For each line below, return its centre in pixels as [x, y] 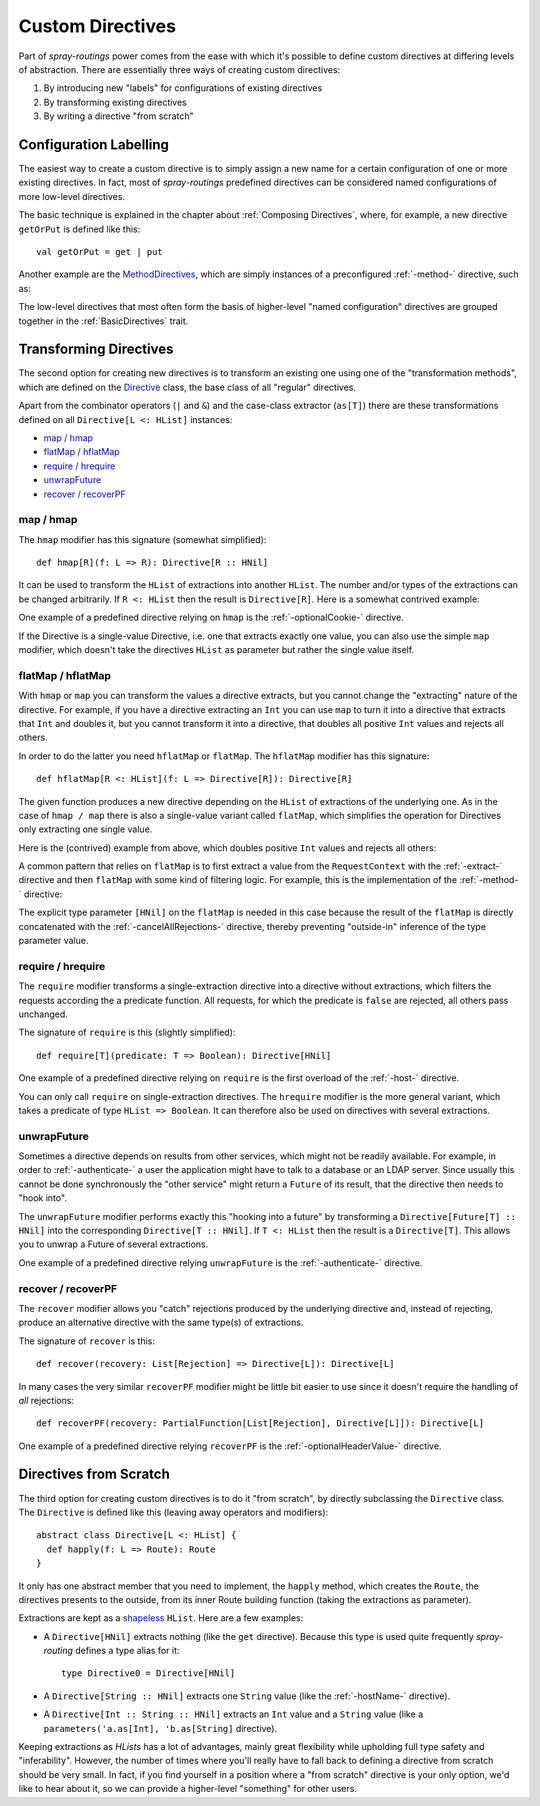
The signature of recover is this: [86, 1341]
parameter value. [53, 941]
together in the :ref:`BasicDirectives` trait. [103, 321]
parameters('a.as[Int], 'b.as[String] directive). [160, 1728]
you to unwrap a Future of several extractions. [113, 1244]
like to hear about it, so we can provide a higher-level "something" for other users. [187, 1789]
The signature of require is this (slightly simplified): [127, 1032]
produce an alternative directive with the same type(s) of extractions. [161, 1322]
